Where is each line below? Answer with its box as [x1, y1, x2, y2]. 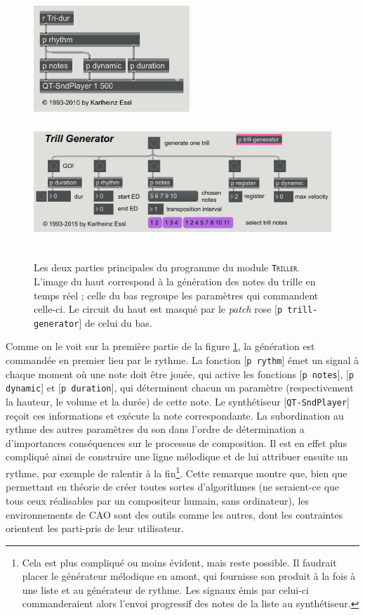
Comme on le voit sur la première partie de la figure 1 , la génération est [6, 339, 315, 354]
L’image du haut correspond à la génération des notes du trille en [34, 273, 316, 288]
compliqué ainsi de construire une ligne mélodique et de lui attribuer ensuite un [6, 449, 348, 464]
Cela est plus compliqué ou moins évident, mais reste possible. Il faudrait [22, 555, 337, 569]
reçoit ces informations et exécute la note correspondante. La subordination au [6, 408, 344, 422]
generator [34, 318, 79, 329]
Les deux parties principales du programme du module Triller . [34, 260, 300, 275]
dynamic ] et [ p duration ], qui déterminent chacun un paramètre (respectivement [6, 380, 354, 395]
